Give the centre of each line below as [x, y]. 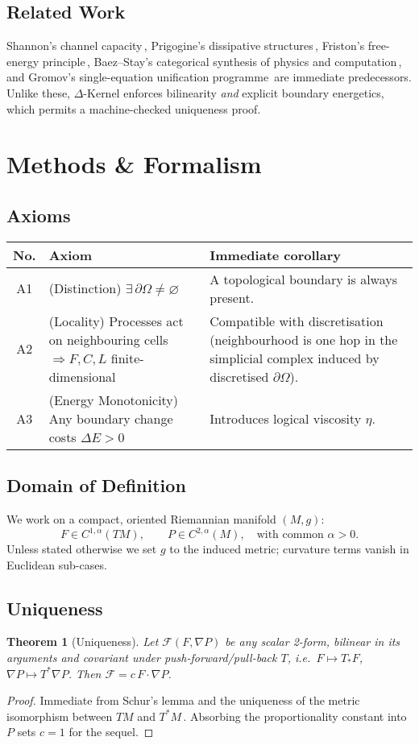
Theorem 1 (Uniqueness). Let [83, 642]
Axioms [39, 215]
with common [290, 535]
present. [232, 297]
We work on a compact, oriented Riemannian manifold [141, 518]
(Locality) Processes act [116, 321]
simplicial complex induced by [295, 358]
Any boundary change [111, 418]
